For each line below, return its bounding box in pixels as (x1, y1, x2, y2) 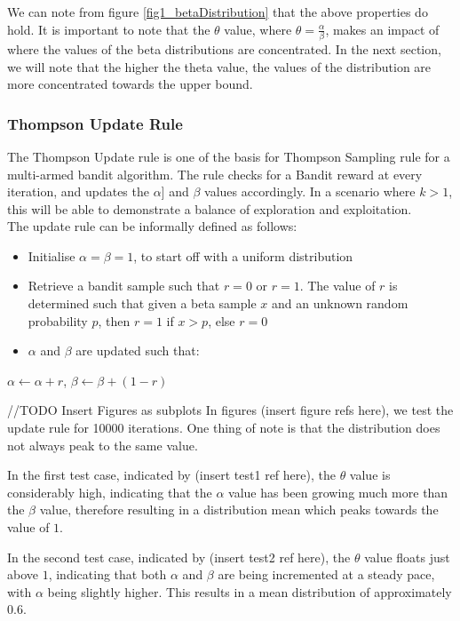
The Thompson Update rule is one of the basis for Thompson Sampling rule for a (7, 147, 450, 165)
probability (28, 311, 88, 330)
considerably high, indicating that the (7, 482, 212, 501)
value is (349, 466, 391, 484)
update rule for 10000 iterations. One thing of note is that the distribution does (7, 418, 440, 437)
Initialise (28, 246, 75, 265)
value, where (224, 20, 292, 38)
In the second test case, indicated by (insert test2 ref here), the (7, 547, 351, 566)
